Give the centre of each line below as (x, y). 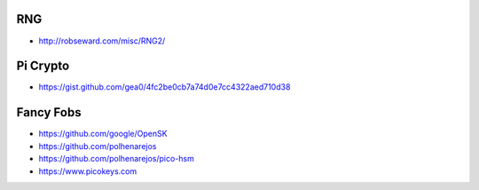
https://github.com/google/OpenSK (103, 134)
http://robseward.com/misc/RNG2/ (102, 41)
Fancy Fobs (49, 112)
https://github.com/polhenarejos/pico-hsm (117, 159)
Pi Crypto (43, 66)
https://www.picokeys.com (88, 171)
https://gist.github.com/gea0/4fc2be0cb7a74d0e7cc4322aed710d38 (165, 87)
